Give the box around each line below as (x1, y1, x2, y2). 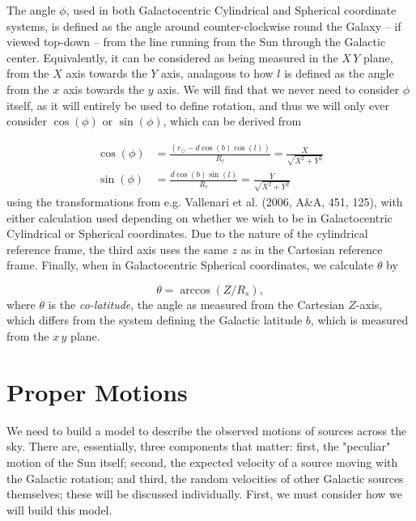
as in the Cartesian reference (240, 240, 383, 257)
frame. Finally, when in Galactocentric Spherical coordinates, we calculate (6, 256, 374, 273)
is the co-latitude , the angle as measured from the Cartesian (48, 295, 345, 312)
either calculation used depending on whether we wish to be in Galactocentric (6, 209, 393, 226)
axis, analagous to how (161, 65, 274, 82)
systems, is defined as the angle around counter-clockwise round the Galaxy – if (6, 17, 401, 34)
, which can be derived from (163, 112, 302, 129)
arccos (180, 284, 210, 296)
